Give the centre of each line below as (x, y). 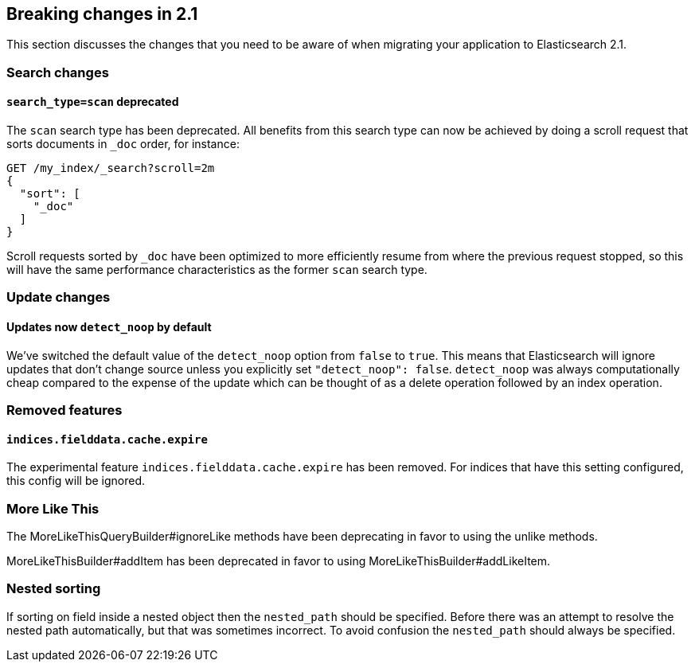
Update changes (59, 297)
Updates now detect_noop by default (109, 327)
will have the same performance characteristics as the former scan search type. (217, 270)
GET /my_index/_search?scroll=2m (111, 168)
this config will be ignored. (76, 481)
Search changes (58, 72)
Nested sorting (54, 589)
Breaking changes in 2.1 (102, 14)
